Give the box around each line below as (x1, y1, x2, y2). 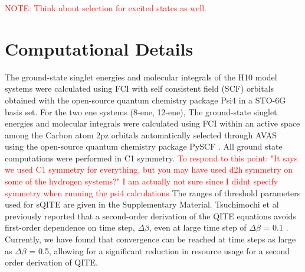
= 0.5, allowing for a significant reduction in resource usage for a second (29, 244, 290, 257)
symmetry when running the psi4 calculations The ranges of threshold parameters (5, 186, 301, 199)
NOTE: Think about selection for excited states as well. (5, 2, 206, 14)
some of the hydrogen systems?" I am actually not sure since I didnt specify (5, 175, 278, 187)
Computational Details (5, 36, 194, 60)
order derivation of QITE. (5, 256, 98, 268)
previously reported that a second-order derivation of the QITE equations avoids (5, 209, 296, 222)
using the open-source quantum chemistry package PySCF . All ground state (5, 140, 283, 153)
